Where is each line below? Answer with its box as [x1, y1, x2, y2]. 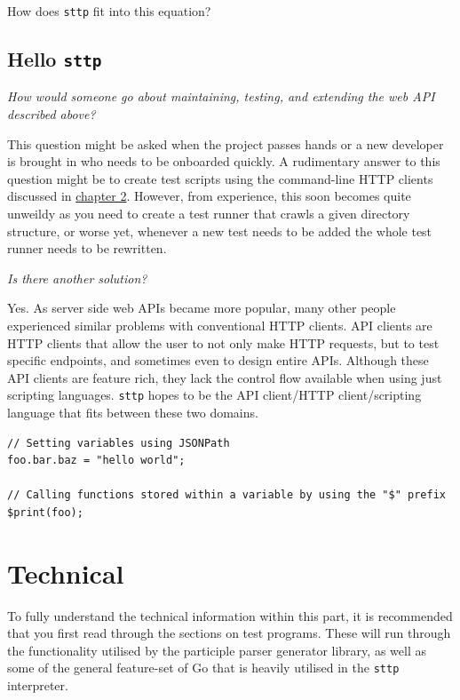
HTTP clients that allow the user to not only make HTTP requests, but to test [7, 333, 440, 352]
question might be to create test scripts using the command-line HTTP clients [7, 169, 433, 187]
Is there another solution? [7, 268, 147, 287]
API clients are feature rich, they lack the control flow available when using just [7, 368, 442, 386]
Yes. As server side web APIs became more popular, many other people [7, 298, 396, 317]
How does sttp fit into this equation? [7, 2, 211, 20]
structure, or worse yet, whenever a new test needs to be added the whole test [7, 221, 432, 240]
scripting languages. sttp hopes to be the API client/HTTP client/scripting [7, 386, 422, 404]
